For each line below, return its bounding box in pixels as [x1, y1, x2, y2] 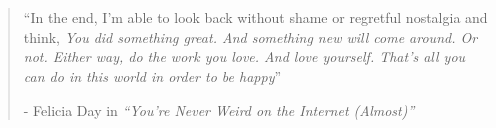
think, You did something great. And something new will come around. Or [23, 26, 478, 47]
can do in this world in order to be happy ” [23, 65, 282, 86]
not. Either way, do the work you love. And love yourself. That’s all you [23, 46, 466, 67]
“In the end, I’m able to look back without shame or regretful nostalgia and [23, 7, 488, 28]
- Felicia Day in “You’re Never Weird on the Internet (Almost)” [23, 99, 415, 120]
